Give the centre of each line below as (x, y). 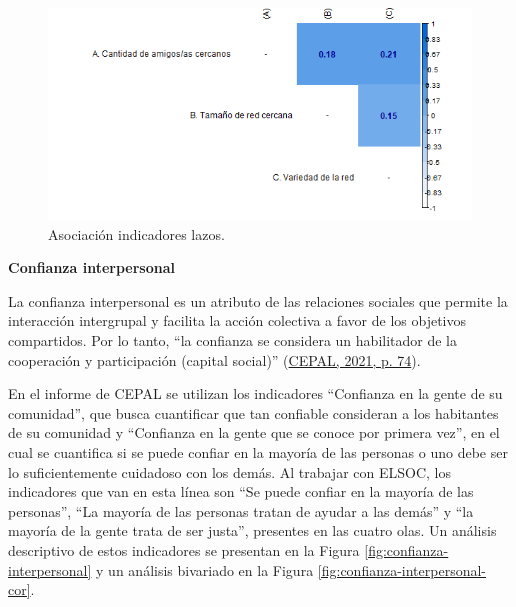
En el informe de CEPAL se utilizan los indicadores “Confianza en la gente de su (255, 393)
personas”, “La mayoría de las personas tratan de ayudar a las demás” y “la (241, 510)
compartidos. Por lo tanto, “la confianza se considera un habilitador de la (232, 339)
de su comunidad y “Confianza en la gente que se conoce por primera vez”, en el (254, 432)
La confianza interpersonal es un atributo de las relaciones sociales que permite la (258, 300)
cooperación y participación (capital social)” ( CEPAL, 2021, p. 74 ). (214, 359)
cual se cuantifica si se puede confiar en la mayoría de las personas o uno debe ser (258, 451)
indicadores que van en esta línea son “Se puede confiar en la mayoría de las (241, 491)
